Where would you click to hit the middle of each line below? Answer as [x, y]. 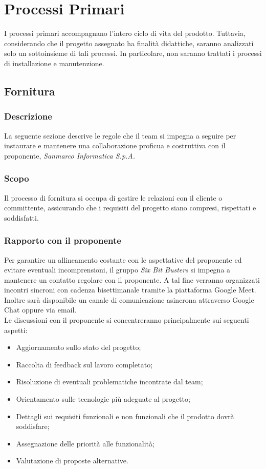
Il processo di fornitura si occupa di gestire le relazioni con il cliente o [113, 197]
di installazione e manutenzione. [54, 63]
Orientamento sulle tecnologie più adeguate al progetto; [103, 399]
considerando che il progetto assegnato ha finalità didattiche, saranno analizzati [129, 43]
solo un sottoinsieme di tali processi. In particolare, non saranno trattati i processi [133, 53]
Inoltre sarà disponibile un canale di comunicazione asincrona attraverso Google [129, 299]
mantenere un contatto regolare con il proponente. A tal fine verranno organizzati [132, 279]
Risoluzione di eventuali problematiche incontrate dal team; [109, 382]
